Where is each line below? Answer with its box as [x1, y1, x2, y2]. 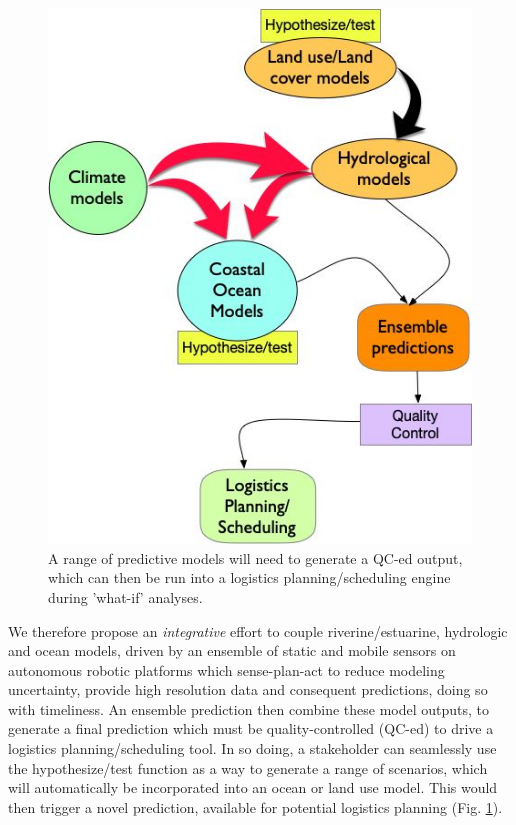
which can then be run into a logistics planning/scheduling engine [48, 567, 451, 588]
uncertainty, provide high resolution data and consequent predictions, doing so [8, 679, 488, 700]
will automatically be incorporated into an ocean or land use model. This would [8, 777, 498, 798]
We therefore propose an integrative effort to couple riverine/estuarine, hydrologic [8, 620, 508, 641]
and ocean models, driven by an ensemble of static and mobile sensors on [8, 640, 456, 661]
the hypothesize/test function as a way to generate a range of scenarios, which [8, 757, 488, 778]
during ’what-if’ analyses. [48, 586, 203, 607]
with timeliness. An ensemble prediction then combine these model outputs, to [8, 698, 490, 719]
